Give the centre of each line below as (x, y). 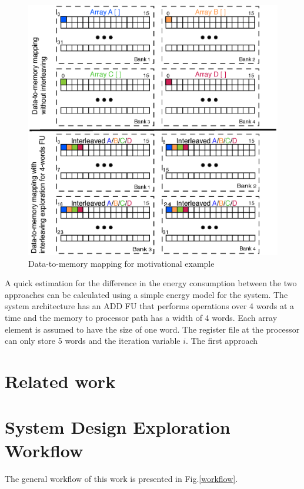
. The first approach (222, 341)
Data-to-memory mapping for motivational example (121, 263)
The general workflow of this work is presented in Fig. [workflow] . (121, 478)
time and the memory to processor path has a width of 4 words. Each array (141, 318)
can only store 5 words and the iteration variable (93, 341)
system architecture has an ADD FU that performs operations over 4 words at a (150, 306)
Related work (60, 381)
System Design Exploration (118, 427)
